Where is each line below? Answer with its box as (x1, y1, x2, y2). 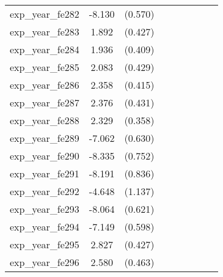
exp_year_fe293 (10, 202, 79, 216)
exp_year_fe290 (10, 149, 79, 163)
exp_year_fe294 (10, 220, 79, 234)
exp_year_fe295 (10, 237, 79, 251)
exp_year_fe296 (10, 255, 79, 269)
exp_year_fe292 (10, 184, 79, 198)
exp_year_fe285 (10, 60, 79, 74)
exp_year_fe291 (10, 166, 79, 180)
